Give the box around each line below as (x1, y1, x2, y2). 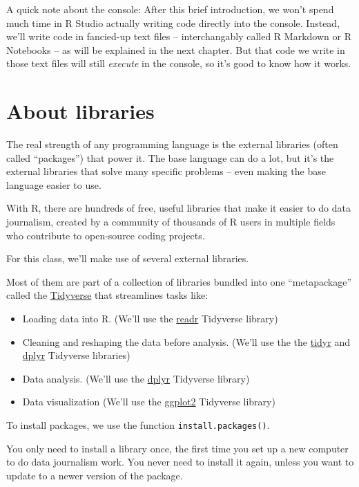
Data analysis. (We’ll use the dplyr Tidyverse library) (22, 371, 250, 385)
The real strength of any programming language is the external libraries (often (6, 137, 338, 151)
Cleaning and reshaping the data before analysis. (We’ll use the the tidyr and (22, 334, 350, 349)
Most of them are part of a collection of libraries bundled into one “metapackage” (6, 274, 352, 288)
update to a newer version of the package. (6, 468, 183, 482)
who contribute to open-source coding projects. (6, 228, 205, 242)
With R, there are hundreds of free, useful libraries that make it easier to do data (6, 201, 351, 215)
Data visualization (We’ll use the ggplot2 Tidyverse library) (22, 394, 275, 409)
